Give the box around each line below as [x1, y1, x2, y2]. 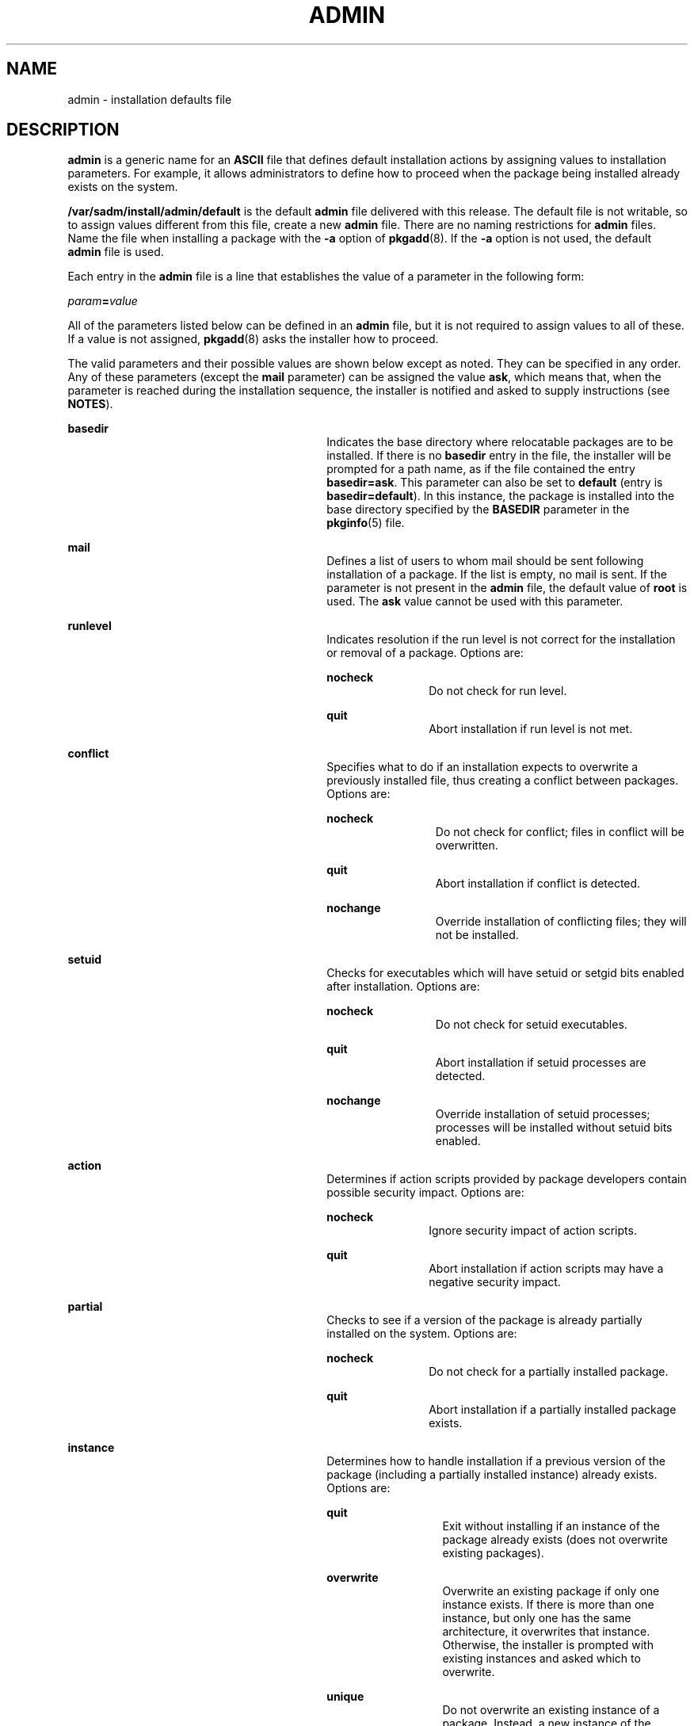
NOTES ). [67, 397, 113, 411]
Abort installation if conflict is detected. [435, 876, 641, 891]
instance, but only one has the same [442, 1611, 631, 1625]
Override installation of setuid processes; [435, 1107, 650, 1121]
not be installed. [435, 928, 519, 942]
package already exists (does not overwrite [442, 1533, 668, 1547]
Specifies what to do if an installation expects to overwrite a [326, 760, 639, 774]
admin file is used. [67, 245, 164, 259]
